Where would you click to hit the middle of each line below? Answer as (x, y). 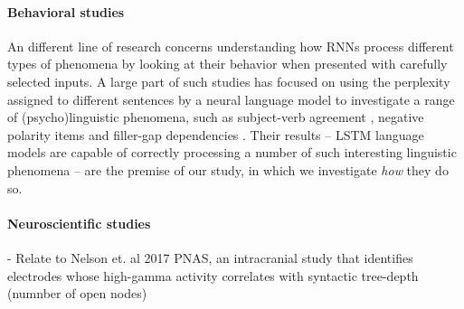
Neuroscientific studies (79, 223)
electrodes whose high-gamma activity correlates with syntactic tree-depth (213, 275)
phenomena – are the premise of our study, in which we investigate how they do (228, 169)
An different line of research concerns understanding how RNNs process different (231, 46)
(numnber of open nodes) (77, 293)
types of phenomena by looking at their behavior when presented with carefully (227, 64)
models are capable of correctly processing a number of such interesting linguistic (232, 152)
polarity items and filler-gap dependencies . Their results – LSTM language (216, 134)
